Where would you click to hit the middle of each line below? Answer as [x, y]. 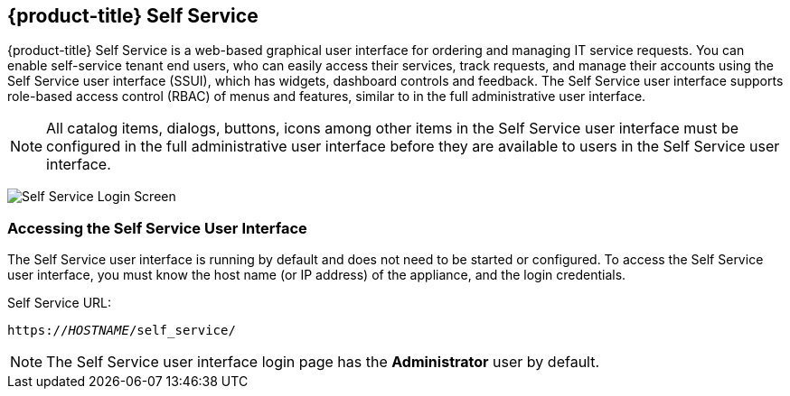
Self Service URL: [60, 303]
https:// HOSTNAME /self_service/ [122, 331]
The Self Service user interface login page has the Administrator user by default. [323, 362]
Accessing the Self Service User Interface [157, 228]
